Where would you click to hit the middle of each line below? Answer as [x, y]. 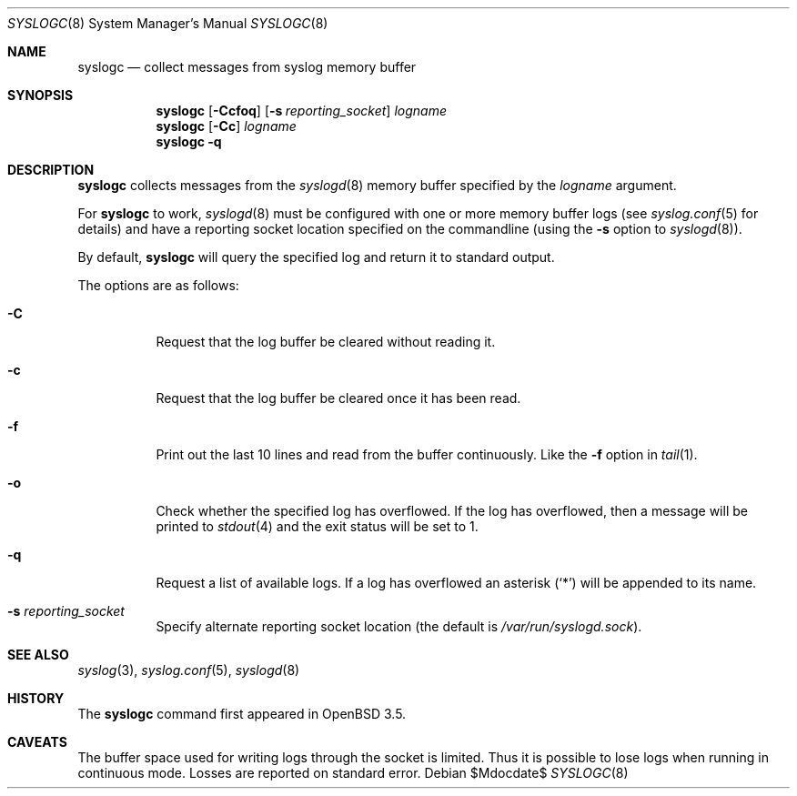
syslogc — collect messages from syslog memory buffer [247, 67]
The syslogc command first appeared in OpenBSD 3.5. [242, 714]
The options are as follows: [158, 285]
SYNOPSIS [40, 95]
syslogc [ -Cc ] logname [226, 126]
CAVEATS [37, 742]
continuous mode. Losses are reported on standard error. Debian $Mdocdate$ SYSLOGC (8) [353, 773]
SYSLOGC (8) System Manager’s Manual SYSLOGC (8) [168, 23]
